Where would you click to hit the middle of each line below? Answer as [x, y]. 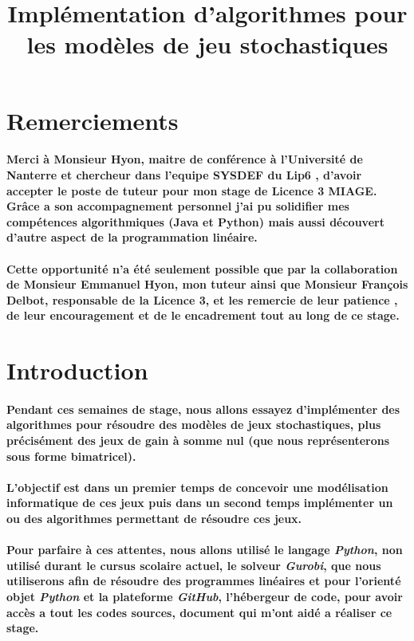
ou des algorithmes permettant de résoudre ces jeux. [154, 518]
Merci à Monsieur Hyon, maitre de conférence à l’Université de [185, 159]
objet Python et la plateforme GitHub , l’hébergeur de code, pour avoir [205, 596]
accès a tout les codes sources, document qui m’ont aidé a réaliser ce [199, 612]
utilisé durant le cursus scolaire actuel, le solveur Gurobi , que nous [194, 565]
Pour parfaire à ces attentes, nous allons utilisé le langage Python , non [205, 550]
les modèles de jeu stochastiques [207, 44]
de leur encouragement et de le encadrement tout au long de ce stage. [203, 315]
